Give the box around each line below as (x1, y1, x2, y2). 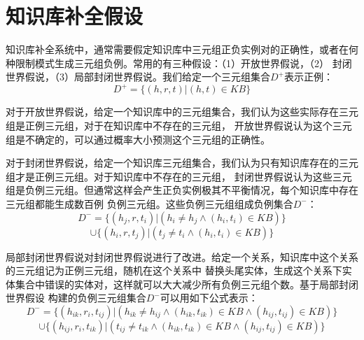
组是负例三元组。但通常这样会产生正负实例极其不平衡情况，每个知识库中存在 (6, 183, 358, 197)
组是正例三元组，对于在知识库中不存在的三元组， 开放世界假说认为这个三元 (6, 118, 352, 132)
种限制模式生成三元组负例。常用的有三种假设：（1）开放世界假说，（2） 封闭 (6, 55, 352, 70)
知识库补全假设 (6, 1, 143, 30)
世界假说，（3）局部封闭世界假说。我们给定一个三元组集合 (6, 69, 270, 84)
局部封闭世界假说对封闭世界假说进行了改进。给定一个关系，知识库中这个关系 (6, 249, 358, 264)
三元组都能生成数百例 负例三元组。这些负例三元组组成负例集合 (6, 196, 293, 211)
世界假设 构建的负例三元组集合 (6, 290, 146, 305)
